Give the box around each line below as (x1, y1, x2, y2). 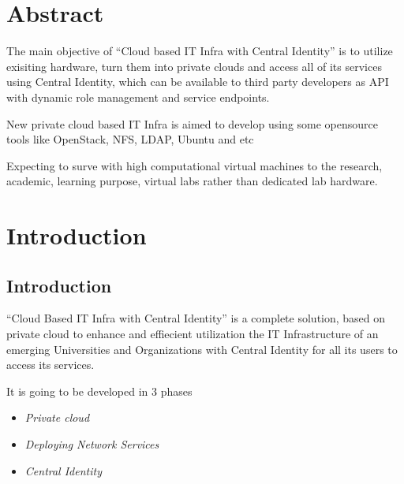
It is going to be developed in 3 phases (6, 382, 193, 399)
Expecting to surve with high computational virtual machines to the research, (6, 157, 383, 173)
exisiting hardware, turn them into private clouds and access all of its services (6, 58, 382, 74)
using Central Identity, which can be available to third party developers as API (6, 73, 389, 90)
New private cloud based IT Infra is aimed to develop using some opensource (6, 115, 379, 132)
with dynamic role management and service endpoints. (6, 88, 270, 105)
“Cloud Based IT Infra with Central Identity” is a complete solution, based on (6, 310, 386, 326)
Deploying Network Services (24, 436, 159, 452)
